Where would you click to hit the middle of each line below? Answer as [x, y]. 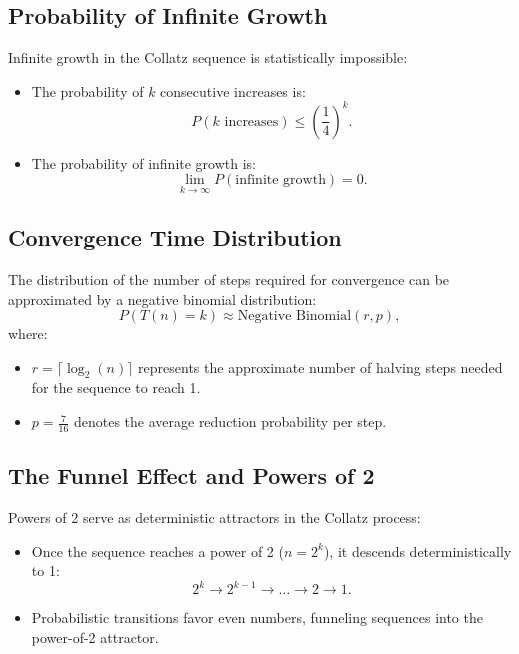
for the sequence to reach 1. [116, 387]
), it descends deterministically [417, 550]
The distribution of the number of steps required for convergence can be [229, 278]
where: [28, 333]
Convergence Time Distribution [175, 237]
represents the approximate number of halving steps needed [320, 366]
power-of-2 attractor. [95, 636]
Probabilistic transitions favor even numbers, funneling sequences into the [257, 617]
